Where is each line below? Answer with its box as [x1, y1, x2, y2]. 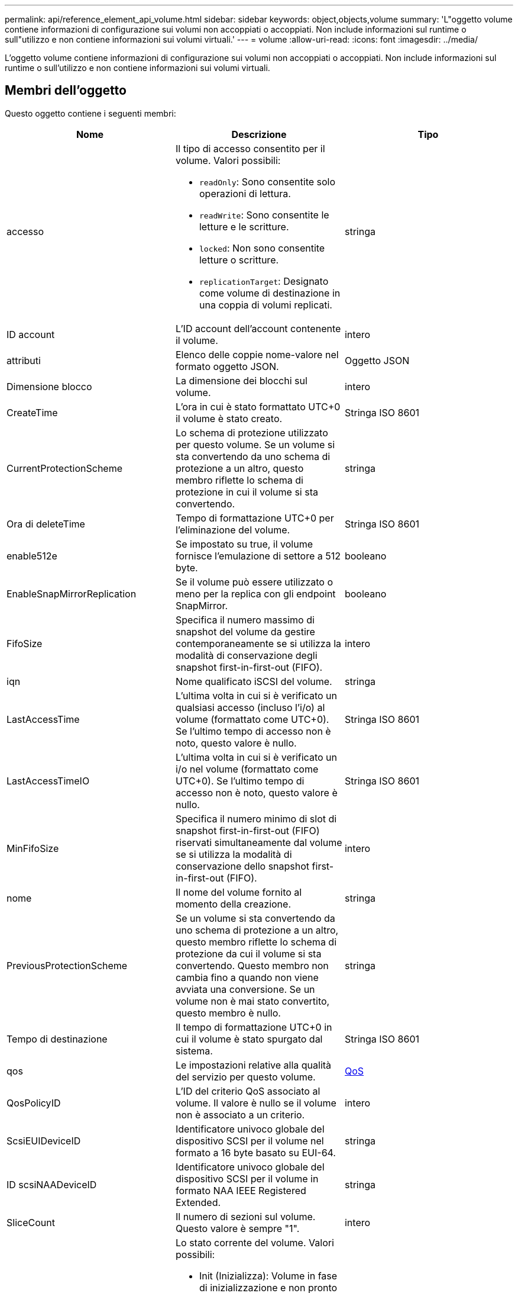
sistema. [175, 1044, 213, 1057]
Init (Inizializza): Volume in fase [199, 1269, 338, 1282]
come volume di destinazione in [199, 287, 341, 299]
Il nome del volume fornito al [175, 886, 302, 898]
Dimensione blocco [7, 380, 92, 393]
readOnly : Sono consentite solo [199, 175, 336, 188]
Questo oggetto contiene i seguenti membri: [5, 108, 176, 118]
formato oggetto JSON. [175, 360, 279, 372]
